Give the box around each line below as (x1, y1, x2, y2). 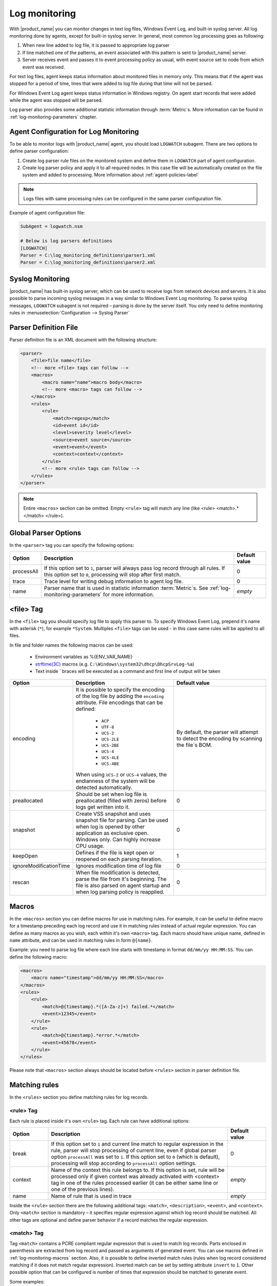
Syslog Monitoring (9, 274, 70, 283)
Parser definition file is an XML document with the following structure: (9, 337, 157, 343)
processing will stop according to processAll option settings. (51, 1159, 197, 1167)
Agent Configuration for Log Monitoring (9, 127, 140, 136)
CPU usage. (75, 843, 105, 850)
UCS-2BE (101, 743, 120, 748)
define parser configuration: (9, 148, 69, 154)
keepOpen (12, 852, 38, 860)
